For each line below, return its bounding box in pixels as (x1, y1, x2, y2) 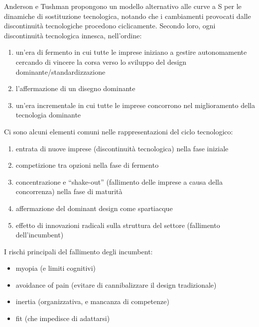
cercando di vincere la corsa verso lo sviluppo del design (15, 56, 187, 67)
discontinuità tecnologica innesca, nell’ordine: (4, 30, 142, 40)
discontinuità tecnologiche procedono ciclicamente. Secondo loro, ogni (4, 20, 216, 31)
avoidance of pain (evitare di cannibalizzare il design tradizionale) (15, 279, 217, 290)
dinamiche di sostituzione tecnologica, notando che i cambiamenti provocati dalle (4, 10, 251, 21)
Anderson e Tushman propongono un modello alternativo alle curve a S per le (4, 1, 242, 11)
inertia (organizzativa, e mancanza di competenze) (15, 296, 169, 307)
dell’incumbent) (15, 229, 64, 240)
